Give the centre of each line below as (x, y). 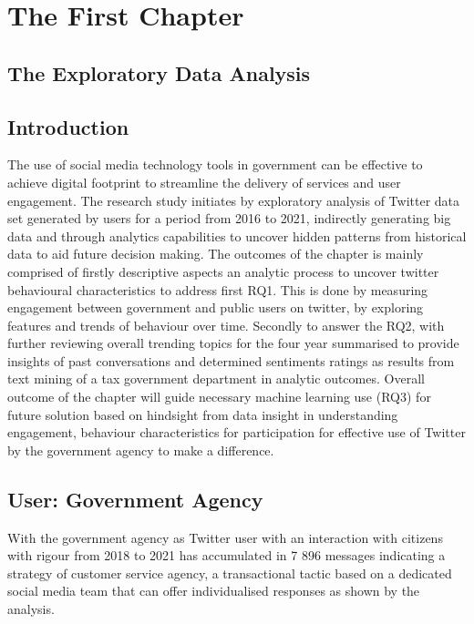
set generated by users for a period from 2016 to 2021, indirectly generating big (229, 218)
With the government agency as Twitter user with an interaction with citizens (225, 537)
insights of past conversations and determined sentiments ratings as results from (231, 360)
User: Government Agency (135, 499)
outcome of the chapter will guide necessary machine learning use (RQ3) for (219, 397)
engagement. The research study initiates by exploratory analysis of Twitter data (234, 200)
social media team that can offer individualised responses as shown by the (214, 591)
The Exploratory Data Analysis (159, 72)
